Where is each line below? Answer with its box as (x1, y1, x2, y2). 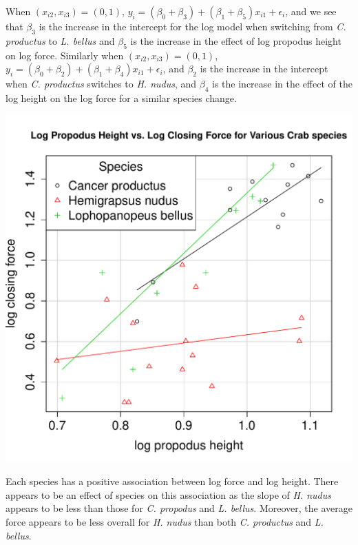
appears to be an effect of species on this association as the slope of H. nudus (6, 487, 331, 502)
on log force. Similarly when (6, 48, 124, 62)
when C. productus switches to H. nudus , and (6, 76, 197, 91)
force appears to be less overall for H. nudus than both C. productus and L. (6, 514, 324, 528)
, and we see (285, 4, 337, 18)
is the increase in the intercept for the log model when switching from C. (39, 19, 346, 33)
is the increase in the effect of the (212, 76, 352, 91)
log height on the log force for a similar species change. (6, 90, 237, 105)
